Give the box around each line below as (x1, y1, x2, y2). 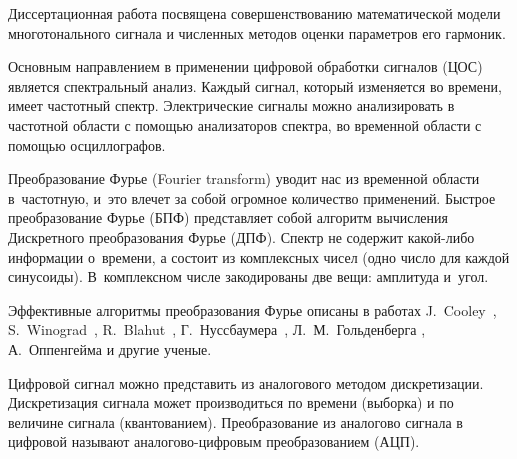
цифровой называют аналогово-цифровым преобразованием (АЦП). (8, 431, 420, 452)
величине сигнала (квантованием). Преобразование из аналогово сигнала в (8, 411, 463, 432)
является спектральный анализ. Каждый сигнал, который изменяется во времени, (8, 75, 502, 96)
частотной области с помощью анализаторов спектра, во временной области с (8, 114, 482, 135)
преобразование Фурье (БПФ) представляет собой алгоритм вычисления (8, 207, 449, 228)
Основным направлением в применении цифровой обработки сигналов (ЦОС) (8, 56, 483, 77)
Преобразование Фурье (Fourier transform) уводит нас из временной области (8, 168, 480, 189)
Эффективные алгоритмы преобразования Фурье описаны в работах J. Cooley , (8, 299, 497, 320)
